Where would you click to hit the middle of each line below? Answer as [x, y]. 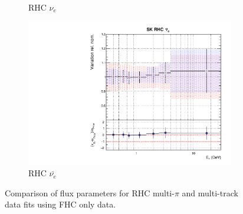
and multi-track [210, 192]
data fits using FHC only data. [60, 204]
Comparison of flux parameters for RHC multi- [90, 192]
